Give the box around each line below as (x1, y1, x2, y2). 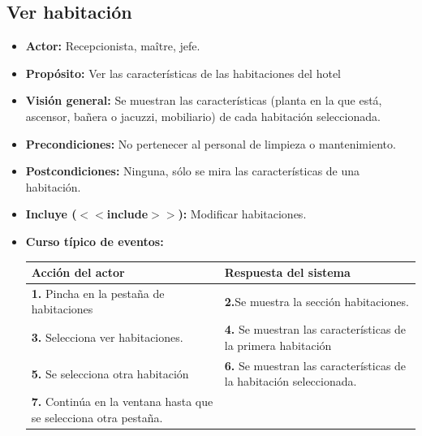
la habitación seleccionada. (224, 373, 357, 390)
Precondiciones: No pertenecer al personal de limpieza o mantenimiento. (25, 135, 396, 152)
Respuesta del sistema (224, 264, 351, 281)
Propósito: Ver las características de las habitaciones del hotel (25, 64, 341, 81)
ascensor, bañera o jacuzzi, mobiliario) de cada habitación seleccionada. (25, 107, 381, 124)
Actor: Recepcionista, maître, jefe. (25, 37, 200, 54)
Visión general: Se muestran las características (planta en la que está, (25, 92, 382, 109)
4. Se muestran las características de (224, 321, 407, 338)
